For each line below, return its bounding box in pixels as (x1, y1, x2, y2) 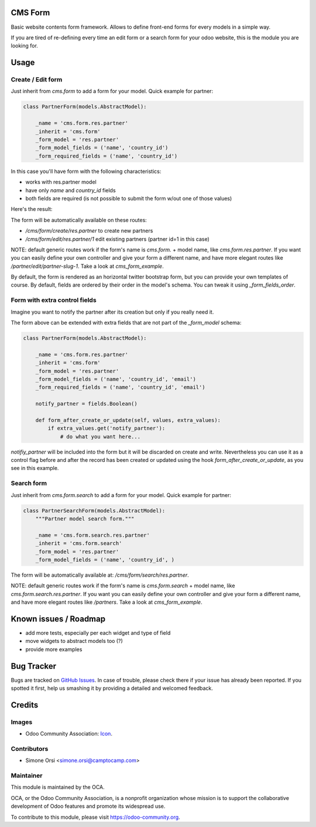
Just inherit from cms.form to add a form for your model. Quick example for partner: (11, 88, 214, 95)
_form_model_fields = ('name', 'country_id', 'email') (35, 376, 196, 382)
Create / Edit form (11, 76, 63, 84)
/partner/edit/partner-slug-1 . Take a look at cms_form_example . (11, 263, 164, 270)
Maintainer (11, 771, 43, 780)
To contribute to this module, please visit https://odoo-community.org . (11, 814, 181, 821)
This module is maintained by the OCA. (11, 784, 105, 791)
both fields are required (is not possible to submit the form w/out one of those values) (25, 195, 232, 202)
